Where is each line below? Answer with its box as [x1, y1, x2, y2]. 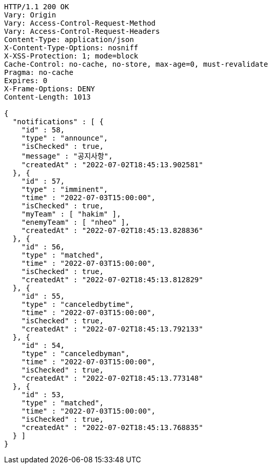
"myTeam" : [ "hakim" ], [21, 210, 121, 218]
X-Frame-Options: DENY [4, 85, 95, 93]
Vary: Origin [4, 11, 56, 19]
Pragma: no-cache [4, 68, 73, 76]
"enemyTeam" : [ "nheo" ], [21, 218, 130, 226]
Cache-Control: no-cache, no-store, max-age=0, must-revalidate [4, 60, 268, 68]
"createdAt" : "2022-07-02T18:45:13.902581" [21, 161, 203, 169]
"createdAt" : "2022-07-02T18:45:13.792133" [21, 325, 203, 333]
